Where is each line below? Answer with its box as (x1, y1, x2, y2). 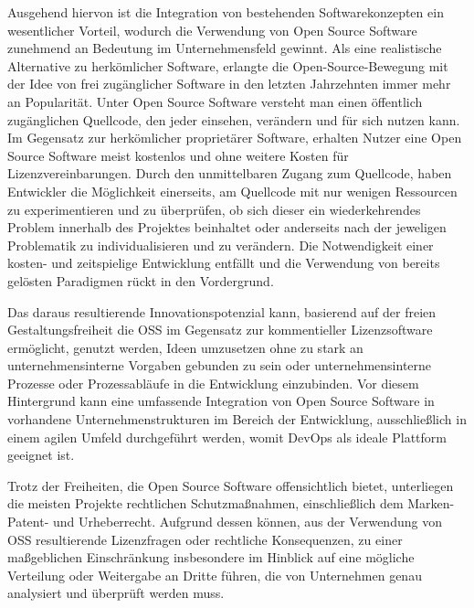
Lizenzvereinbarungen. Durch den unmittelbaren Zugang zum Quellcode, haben (7, 164, 452, 183)
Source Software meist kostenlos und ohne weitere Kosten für (7, 145, 349, 165)
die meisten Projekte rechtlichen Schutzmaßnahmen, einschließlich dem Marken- (7, 494, 455, 513)
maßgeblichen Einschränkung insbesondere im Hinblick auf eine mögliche (7, 548, 415, 567)
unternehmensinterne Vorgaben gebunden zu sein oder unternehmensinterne (7, 356, 432, 375)
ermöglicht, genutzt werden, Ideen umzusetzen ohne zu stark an (7, 337, 363, 357)
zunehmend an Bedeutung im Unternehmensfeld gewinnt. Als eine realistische (7, 38, 442, 58)
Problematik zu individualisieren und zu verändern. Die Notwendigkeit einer (7, 235, 434, 254)
